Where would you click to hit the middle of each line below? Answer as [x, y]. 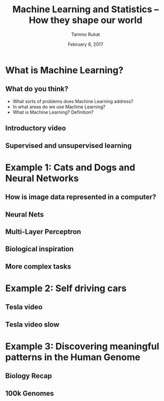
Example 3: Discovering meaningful [82, 346]
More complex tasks [38, 266]
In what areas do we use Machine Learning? [59, 107]
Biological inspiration [39, 249]
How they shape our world [86, 20]
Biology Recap [29, 376]
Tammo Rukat [86, 34]
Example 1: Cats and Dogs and [70, 167]
